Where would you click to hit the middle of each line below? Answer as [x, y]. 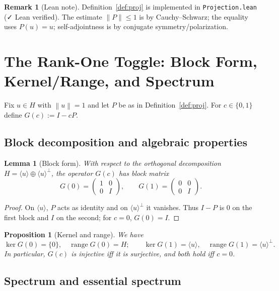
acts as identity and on [93, 207]
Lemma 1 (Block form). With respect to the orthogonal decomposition [113, 163]
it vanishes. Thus [172, 207]
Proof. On [19, 207]
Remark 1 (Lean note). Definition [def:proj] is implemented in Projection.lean [130, 7]
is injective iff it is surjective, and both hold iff [143, 253]
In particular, [25, 253]
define [13, 115]
